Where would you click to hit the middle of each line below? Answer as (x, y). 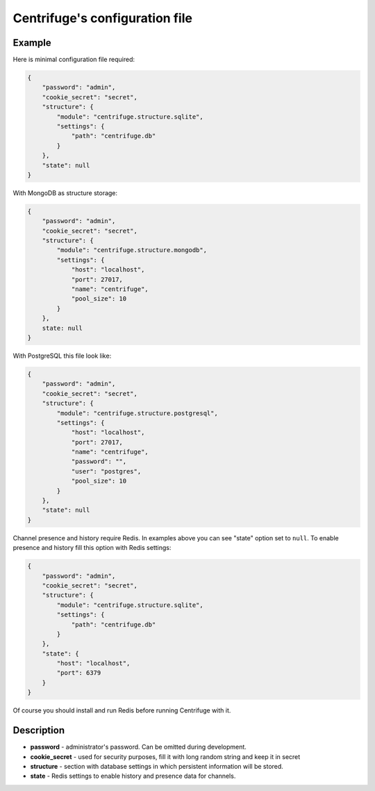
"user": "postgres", (106, 471)
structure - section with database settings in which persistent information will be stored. (157, 766)
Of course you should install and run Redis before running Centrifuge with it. (122, 710)
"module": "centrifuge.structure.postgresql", (137, 413)
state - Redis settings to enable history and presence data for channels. (133, 776)
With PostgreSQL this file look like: (62, 356)
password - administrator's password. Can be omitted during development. (138, 747)
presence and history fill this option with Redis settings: (92, 548)
